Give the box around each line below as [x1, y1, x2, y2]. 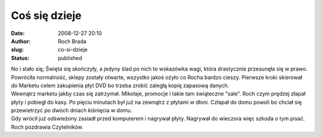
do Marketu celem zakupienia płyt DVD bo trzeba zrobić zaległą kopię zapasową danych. [11, 82, 229, 89]
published [58, 54, 83, 62]
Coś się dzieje [11, 9, 81, 22]
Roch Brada [58, 37, 87, 44]
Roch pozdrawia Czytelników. [11, 123, 83, 130]
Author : [11, 37, 31, 44]
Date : [11, 30, 25, 37]
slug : [11, 46, 24, 53]
